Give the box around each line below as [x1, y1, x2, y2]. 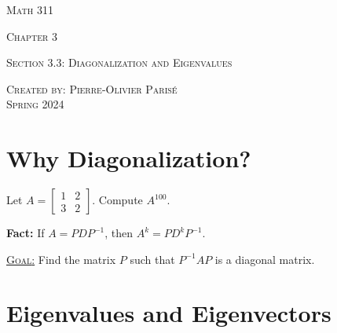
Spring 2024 [6, 96, 64, 112]
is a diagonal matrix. [214, 251, 315, 267]
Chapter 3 [6, 27, 57, 44]
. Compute [92, 192, 143, 208]
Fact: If [6, 225, 45, 241]
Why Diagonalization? [6, 142, 251, 174]
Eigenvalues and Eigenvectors [6, 297, 332, 329]
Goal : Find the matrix [6, 251, 116, 267]
